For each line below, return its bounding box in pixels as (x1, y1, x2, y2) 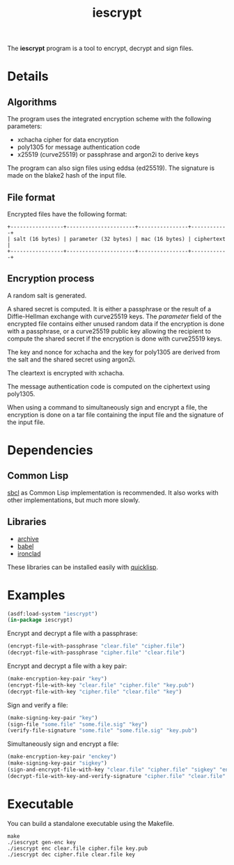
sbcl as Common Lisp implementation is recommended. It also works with (7, 488, 219, 497)
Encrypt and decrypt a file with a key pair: (7, 662, 127, 670)
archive (17, 534, 40, 543)
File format (7, 192, 56, 203)
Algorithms (7, 96, 57, 108)
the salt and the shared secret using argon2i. (7, 355, 136, 364)
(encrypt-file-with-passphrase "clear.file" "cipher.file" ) (7, 643, 186, 650)
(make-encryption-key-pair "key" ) (7, 676, 108, 683)
